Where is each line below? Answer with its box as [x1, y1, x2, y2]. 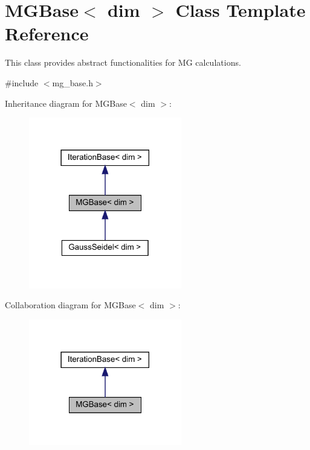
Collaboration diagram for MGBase [5, 299, 136, 311]
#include [5, 76, 39, 89]
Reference [5, 21, 89, 46]
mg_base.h [52, 76, 93, 89]
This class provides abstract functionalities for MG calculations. [5, 56, 241, 69]
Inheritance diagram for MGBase [5, 97, 127, 109]
